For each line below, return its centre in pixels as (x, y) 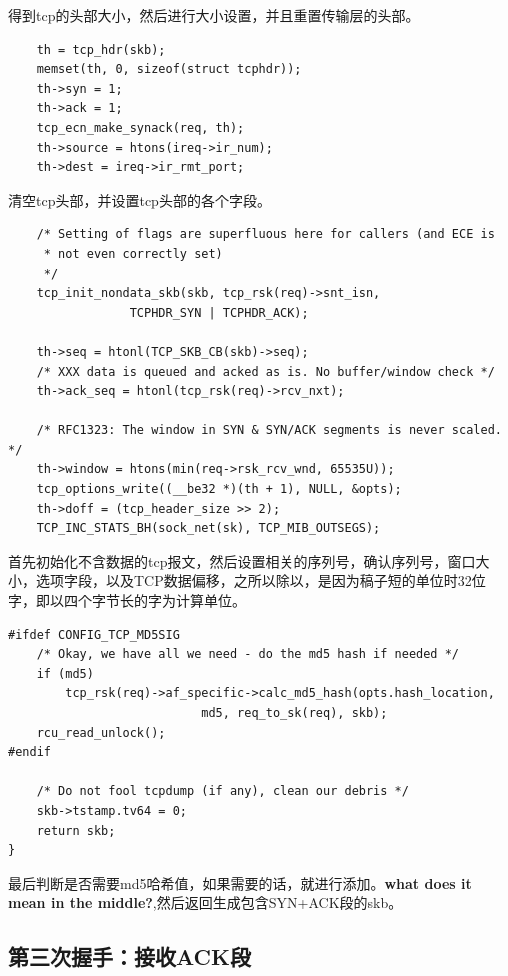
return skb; (76, 830)
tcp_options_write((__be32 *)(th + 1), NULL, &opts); (219, 489)
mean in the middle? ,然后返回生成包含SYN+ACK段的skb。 (205, 902)
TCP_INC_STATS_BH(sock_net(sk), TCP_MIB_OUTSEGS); (208, 528)
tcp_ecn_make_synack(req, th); (140, 127)
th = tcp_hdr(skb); (101, 49)
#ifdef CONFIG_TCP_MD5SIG (94, 634)
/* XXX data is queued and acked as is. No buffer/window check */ (265, 371)
